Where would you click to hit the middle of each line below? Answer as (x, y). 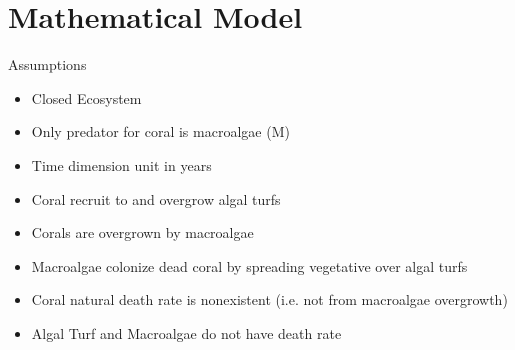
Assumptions (47, 64)
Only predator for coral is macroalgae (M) (160, 131)
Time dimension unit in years (121, 164)
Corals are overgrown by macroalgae (142, 232)
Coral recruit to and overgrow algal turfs (156, 198)
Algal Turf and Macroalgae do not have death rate (186, 332)
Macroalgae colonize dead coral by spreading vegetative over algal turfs (249, 265)
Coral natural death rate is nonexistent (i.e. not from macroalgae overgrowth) (269, 299)
